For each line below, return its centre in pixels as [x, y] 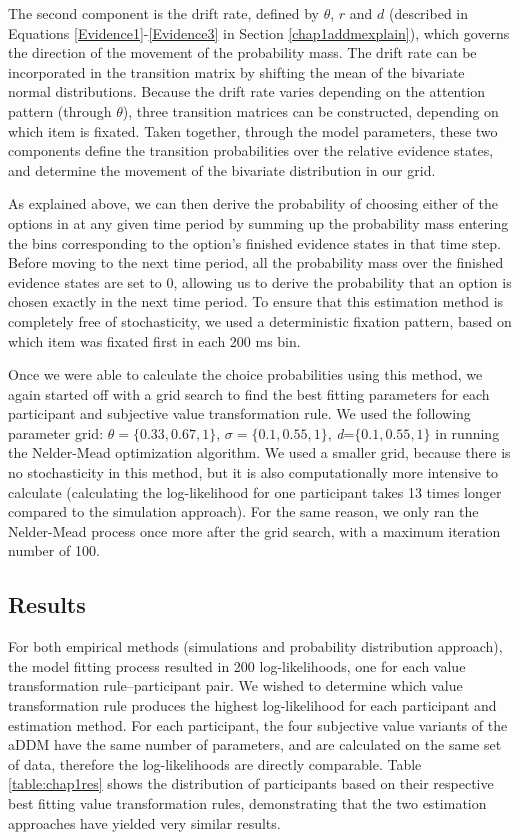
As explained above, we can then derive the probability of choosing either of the [253, 203]
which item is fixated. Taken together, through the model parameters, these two [253, 130]
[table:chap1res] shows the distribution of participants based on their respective [251, 783]
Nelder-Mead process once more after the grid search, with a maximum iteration [254, 530]
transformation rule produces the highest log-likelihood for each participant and [252, 705]
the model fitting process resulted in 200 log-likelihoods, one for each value [237, 665]
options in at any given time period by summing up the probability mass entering [258, 222]
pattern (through [60, 110]
